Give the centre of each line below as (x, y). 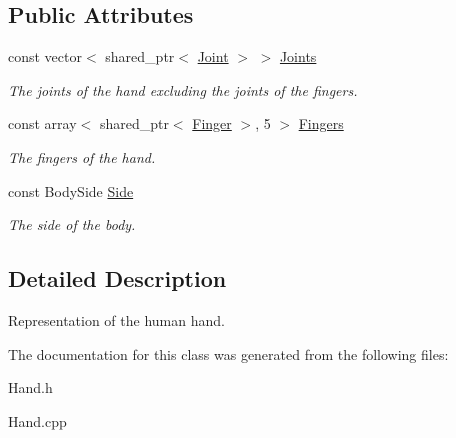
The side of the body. (72, 224)
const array (42, 123)
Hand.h (30, 387)
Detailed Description (117, 278)
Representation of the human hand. (116, 319)
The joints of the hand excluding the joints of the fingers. (183, 89)
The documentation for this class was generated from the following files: (228, 353)
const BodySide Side (71, 190)
